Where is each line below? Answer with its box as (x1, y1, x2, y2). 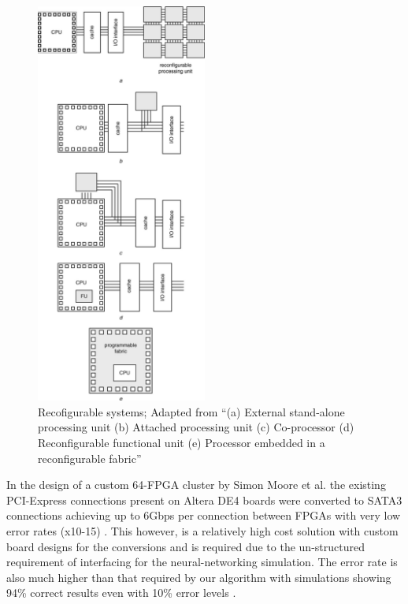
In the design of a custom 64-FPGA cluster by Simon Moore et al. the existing (6, 476, 386, 493)
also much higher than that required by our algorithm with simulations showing (6, 569, 391, 585)
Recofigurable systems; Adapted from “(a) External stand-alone (38, 403, 345, 419)
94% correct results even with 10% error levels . (6, 584, 236, 601)
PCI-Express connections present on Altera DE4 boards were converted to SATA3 (6, 491, 402, 508)
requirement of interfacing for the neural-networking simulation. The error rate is (6, 554, 398, 570)
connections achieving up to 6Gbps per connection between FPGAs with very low (6, 507, 401, 524)
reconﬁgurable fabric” (38, 449, 142, 466)
